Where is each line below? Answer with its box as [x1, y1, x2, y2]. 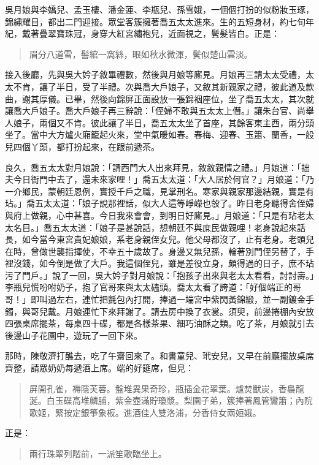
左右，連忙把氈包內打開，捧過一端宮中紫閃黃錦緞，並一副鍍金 [56, 293, 306, 306]
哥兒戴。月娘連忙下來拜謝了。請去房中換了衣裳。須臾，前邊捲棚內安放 [30, 304, 314, 317]
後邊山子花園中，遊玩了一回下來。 [5, 328, 142, 341]
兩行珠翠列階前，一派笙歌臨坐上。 [29, 447, 167, 459]
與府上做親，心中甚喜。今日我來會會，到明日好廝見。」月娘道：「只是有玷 [5, 208, 297, 221]
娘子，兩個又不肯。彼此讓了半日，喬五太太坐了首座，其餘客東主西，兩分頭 [13, 116, 314, 129]
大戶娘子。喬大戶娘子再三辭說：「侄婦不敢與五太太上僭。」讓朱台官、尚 [21, 104, 306, 117]
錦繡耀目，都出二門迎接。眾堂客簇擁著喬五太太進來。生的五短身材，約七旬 [5, 15, 306, 28]
